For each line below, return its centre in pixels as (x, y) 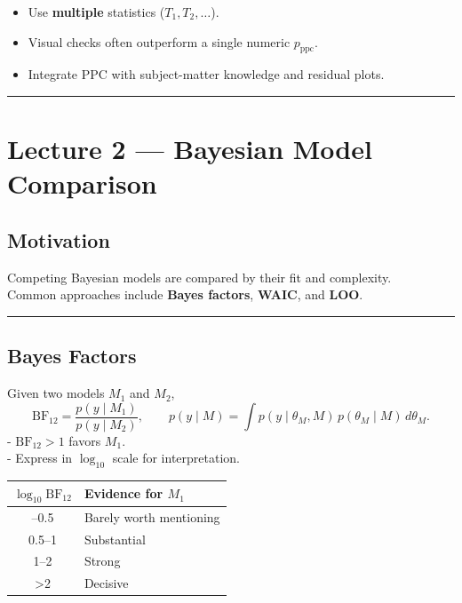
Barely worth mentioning (152, 516)
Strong (102, 561)
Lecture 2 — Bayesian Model (190, 149)
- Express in (40, 458)
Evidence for (123, 493)
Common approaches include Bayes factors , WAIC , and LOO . (185, 294)
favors (85, 440)
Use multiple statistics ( (96, 12)
